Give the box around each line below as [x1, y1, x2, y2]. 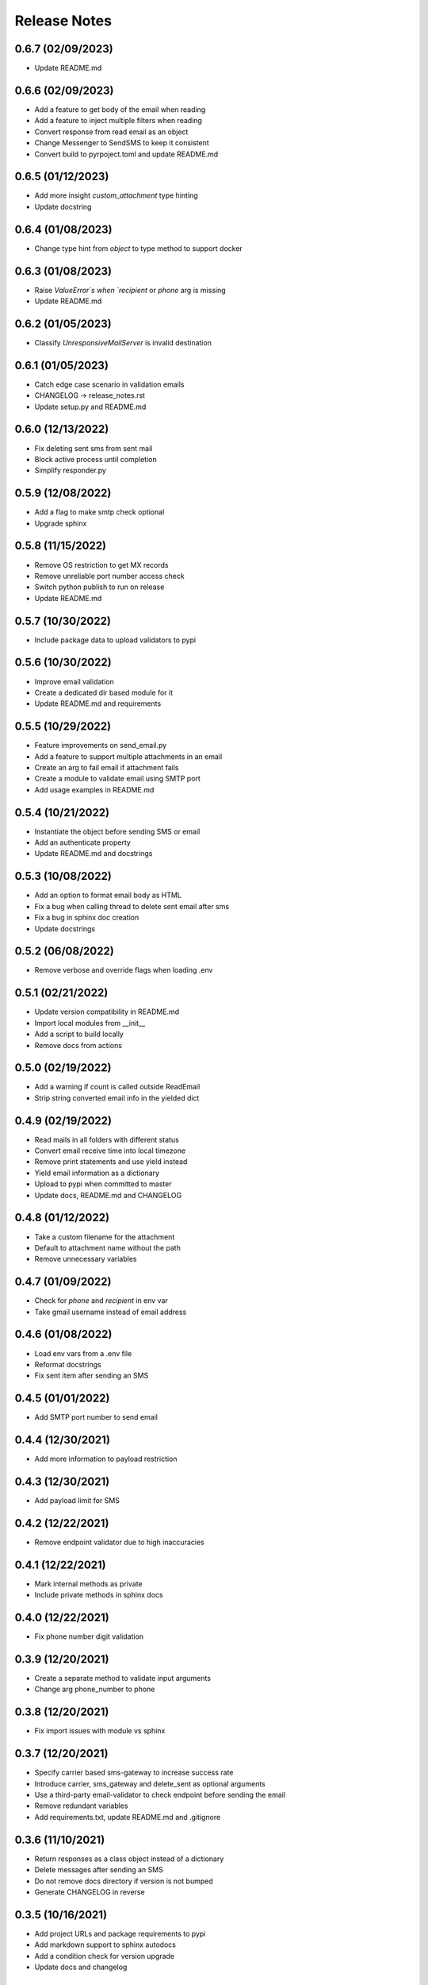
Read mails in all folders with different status [34, 1135, 180, 1144]
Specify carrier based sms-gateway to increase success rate [34, 1767, 234, 1778]
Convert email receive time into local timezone [34, 1146, 186, 1155]
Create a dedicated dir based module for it [34, 688, 174, 697]
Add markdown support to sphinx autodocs [34, 1940, 176, 1949]
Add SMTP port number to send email [34, 1413, 159, 1422]
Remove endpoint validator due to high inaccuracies [34, 1537, 205, 1547]
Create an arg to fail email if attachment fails [34, 762, 179, 772]
